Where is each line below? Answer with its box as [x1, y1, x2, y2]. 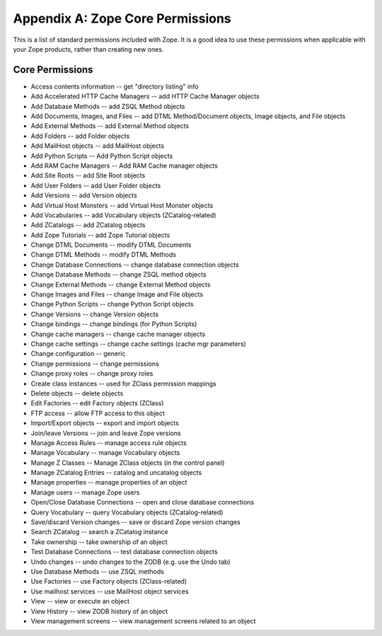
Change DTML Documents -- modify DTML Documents [30, 241, 192, 249]
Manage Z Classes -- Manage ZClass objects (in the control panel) [30, 458, 225, 467]
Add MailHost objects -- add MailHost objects [30, 141, 165, 150]
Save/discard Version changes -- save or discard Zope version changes [30, 518, 241, 526]
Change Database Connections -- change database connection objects [30, 260, 240, 269]
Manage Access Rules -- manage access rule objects [30, 439, 187, 447]
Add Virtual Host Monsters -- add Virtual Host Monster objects [30, 201, 214, 209]
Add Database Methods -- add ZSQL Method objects [30, 102, 185, 110]
